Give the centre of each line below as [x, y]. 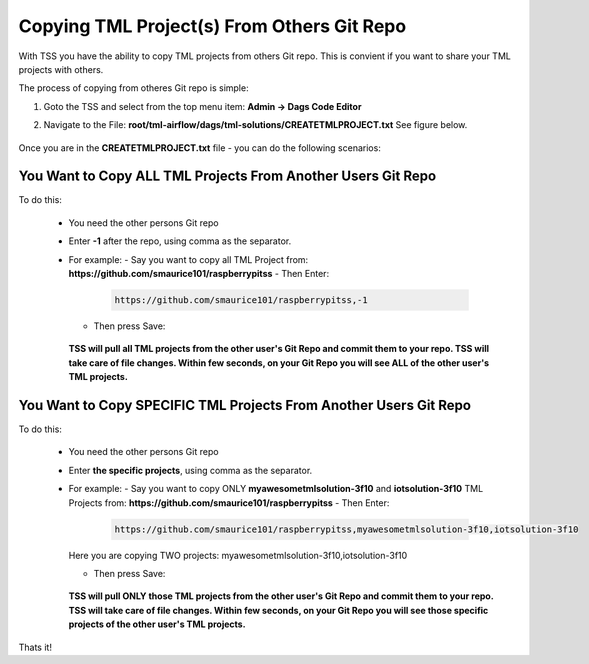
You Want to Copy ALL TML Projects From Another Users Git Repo [227, 176]
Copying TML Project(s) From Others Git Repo [212, 26]
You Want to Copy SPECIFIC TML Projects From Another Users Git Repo [245, 405]
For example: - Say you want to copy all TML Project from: [188, 259]
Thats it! [35, 647]
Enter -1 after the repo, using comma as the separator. [180, 241]
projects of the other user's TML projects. [157, 624]
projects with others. [61, 69]
